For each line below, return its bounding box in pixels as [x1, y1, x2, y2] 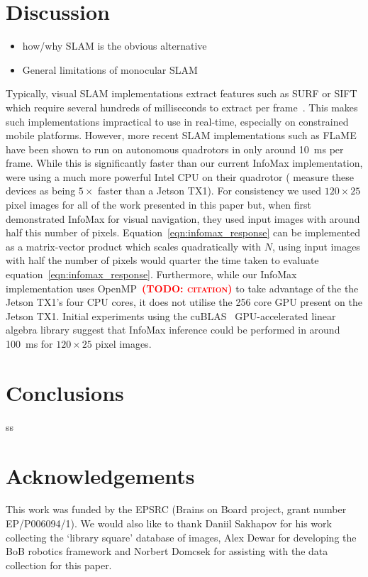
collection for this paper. [6, 557, 112, 572]
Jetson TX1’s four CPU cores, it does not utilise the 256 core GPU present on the [6, 295, 362, 309]
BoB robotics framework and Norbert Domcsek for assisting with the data [6, 544, 328, 559]
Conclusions [6, 378, 124, 407]
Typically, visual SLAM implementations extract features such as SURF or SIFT [6, 86, 357, 101]
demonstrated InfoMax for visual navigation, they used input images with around [6, 211, 360, 226]
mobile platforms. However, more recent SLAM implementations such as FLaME [6, 128, 357, 143]
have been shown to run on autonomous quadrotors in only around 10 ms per [6, 141, 344, 156]
